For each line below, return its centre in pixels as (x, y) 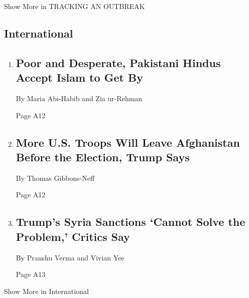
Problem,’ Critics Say (73, 236)
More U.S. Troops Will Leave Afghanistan (128, 142)
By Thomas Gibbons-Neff (55, 178)
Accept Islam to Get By (79, 77)
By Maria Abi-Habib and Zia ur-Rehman (79, 98)
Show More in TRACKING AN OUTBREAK (75, 6)
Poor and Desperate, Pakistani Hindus (118, 62)
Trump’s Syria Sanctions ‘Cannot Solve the (131, 222)
